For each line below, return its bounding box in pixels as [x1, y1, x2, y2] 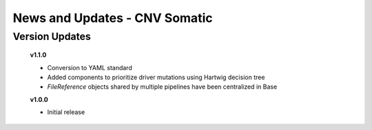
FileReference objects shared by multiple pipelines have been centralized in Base [47, 83, 278, 91]
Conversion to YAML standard [47, 63, 132, 72]
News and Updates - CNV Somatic [12, 10, 213, 25]
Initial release [47, 108, 85, 116]
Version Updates [12, 30, 91, 43]
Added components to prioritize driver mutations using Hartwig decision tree [47, 73, 265, 81]
